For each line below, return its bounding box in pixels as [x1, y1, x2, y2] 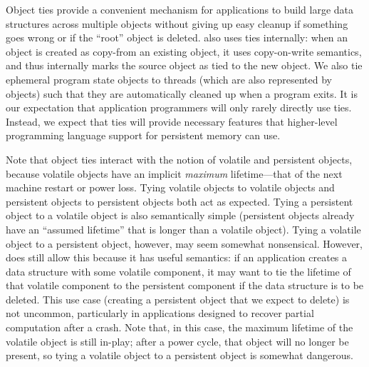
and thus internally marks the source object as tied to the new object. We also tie [6, 58, 363, 73]
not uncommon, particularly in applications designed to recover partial [6, 306, 314, 321]
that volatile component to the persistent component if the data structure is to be [6, 278, 364, 293]
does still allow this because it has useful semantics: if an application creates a [6, 250, 348, 265]
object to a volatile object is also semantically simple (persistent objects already [6, 208, 355, 223]
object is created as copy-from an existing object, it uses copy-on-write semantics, [6, 44, 362, 59]
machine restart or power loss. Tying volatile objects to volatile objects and [6, 180, 335, 195]
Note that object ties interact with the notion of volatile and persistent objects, [6, 151, 353, 166]
